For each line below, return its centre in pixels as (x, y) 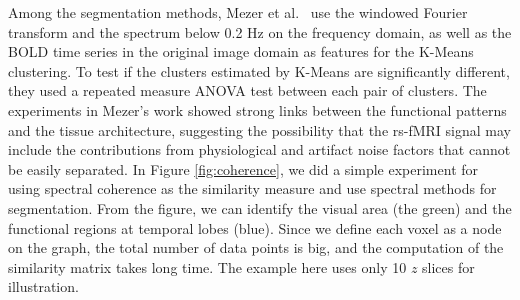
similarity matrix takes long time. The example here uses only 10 (207, 266)
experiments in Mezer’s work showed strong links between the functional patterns (257, 109)
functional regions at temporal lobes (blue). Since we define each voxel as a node (255, 227)
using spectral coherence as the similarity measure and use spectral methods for (252, 188)
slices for (448, 266)
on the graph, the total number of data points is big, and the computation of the (256, 247)
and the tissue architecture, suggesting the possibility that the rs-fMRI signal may (259, 129)
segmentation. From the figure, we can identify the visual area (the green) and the (260, 207)
